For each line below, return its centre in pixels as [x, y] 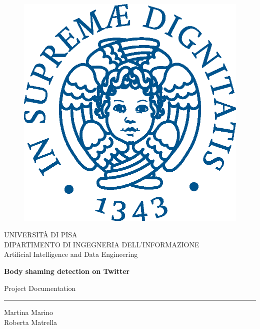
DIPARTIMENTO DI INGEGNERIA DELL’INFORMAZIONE [102, 244]
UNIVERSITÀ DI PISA [41, 235]
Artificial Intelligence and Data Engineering [71, 254]
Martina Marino [29, 312]
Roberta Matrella [31, 322]
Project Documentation [40, 288]
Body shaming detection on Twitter [67, 271]
